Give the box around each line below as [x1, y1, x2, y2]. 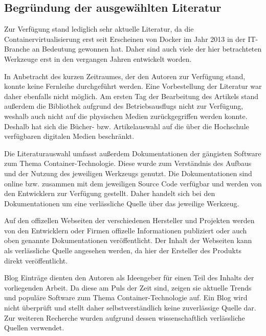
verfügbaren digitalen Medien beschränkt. [4, 131, 135, 141]
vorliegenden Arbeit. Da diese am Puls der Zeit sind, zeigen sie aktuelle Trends [4, 282, 252, 293]
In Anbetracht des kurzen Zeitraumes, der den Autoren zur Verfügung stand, [4, 70, 246, 81]
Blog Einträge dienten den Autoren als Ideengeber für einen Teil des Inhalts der [4, 272, 254, 283]
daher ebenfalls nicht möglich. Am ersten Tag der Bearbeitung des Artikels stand [4, 90, 258, 101]
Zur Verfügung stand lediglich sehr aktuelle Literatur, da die [4, 23, 194, 34]
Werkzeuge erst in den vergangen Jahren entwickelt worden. [4, 53, 192, 64]
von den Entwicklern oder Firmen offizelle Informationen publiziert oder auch [4, 225, 247, 235]
